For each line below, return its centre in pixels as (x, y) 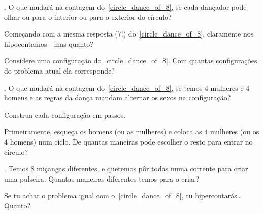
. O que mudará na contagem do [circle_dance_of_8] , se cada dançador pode (125, 7)
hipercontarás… (219, 195)
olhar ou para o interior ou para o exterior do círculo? (88, 16)
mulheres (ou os (235, 132)
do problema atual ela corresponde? (59, 70)
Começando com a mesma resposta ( (61, 34)
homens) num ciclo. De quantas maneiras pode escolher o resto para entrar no (131, 141)
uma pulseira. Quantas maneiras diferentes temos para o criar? (102, 178)
